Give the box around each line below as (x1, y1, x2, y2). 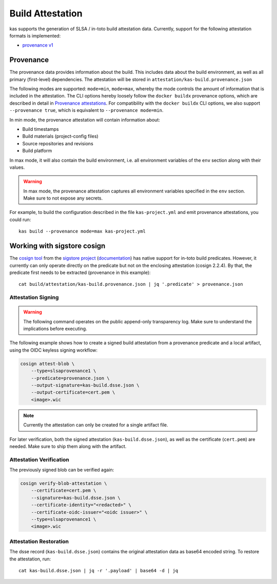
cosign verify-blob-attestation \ (20, 480, 107, 486)
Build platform (22, 148, 52, 154)
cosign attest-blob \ (20, 361, 75, 366)
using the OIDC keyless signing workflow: (9, 347, 97, 353)
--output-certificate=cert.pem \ (31, 390, 115, 395)
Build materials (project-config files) (22, 133, 98, 140)
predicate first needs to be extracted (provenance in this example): (9, 269, 151, 276)
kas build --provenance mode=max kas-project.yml (18, 228, 146, 235)
